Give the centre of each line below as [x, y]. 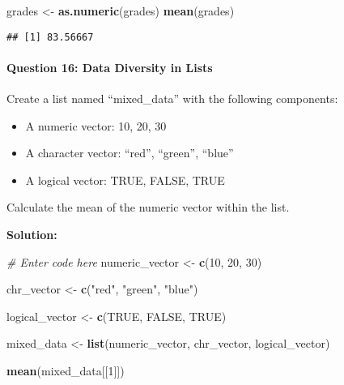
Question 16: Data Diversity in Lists [110, 67]
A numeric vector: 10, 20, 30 [96, 125]
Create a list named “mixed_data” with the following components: [172, 98]
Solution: [32, 235]
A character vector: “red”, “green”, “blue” [130, 153]
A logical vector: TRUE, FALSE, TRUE [125, 180]
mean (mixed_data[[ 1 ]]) [66, 370]
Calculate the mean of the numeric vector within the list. [148, 207]
